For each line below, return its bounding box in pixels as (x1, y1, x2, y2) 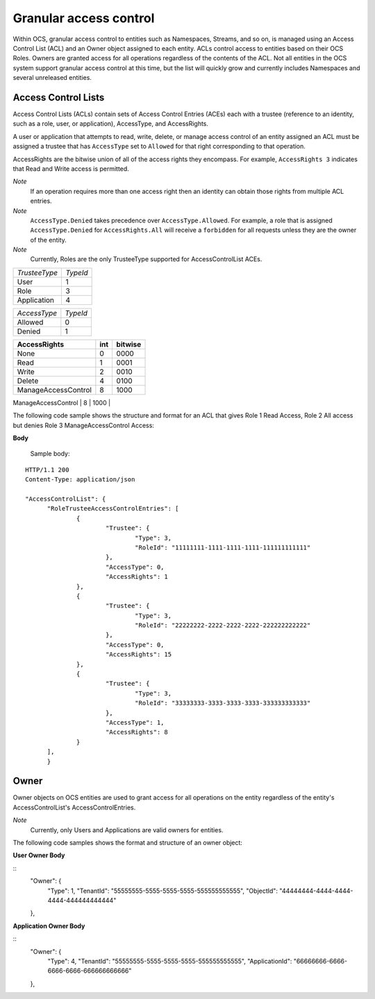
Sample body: (30, 449, 70, 458)
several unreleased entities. (12, 74, 92, 82)
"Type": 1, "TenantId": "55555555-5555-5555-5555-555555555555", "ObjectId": (47, 886, 278, 895)
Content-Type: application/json (25, 476, 135, 484)
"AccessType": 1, (105, 718, 165, 726)
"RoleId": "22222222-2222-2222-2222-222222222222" (134, 622, 311, 629)
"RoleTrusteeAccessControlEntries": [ (47, 504, 180, 513)
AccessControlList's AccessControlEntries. (12, 803, 136, 811)
